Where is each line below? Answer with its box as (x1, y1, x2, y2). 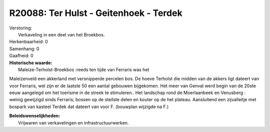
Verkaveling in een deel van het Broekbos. (18, 31, 105, 37)
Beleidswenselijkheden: (9, 113, 60, 119)
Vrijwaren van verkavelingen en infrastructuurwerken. (18, 120, 129, 126)
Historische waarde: (9, 60, 52, 66)
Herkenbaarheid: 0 (9, 39, 48, 45)
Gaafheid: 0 (9, 53, 33, 59)
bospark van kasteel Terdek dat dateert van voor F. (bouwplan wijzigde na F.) (9, 104, 169, 110)
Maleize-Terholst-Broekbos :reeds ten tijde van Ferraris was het (18, 66, 149, 72)
